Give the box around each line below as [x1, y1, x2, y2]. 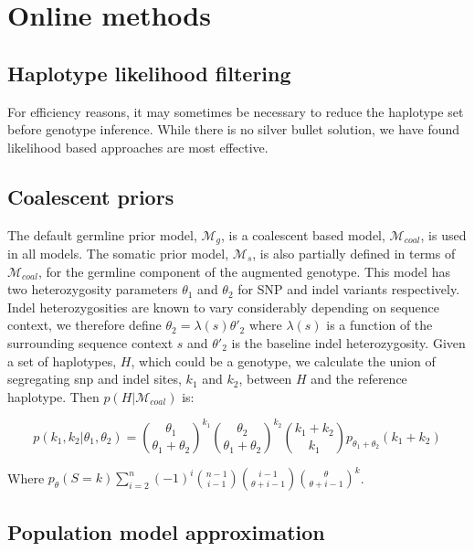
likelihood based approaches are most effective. [7, 137, 269, 156]
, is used [420, 225, 467, 244]
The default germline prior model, [7, 225, 197, 244]
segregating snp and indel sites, [7, 369, 182, 388]
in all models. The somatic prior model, [7, 244, 229, 263]
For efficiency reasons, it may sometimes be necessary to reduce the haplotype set [7, 101, 464, 121]
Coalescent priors [7, 182, 174, 210]
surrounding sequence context [7, 333, 174, 352]
